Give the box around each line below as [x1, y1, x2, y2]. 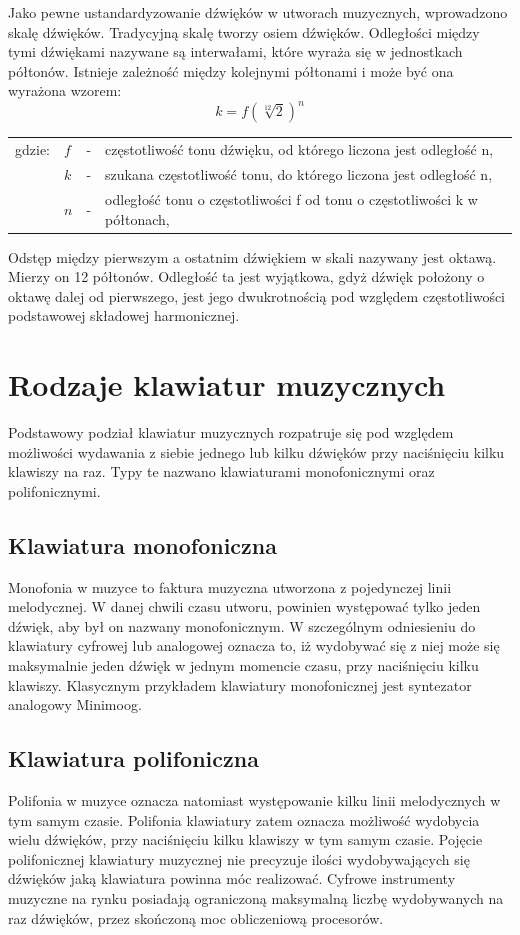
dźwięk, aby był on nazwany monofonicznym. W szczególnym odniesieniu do [8, 615, 476, 636]
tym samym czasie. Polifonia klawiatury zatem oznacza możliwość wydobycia [8, 809, 480, 830]
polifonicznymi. [8, 480, 101, 501]
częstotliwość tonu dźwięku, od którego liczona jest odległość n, [105, 139, 494, 160]
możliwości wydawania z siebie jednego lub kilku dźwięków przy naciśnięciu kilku [8, 441, 505, 462]
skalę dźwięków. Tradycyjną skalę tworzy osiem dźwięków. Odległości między [8, 21, 480, 42]
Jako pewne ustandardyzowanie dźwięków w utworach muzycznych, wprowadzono [8, 2, 508, 22]
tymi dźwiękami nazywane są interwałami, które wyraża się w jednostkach [8, 41, 463, 62]
